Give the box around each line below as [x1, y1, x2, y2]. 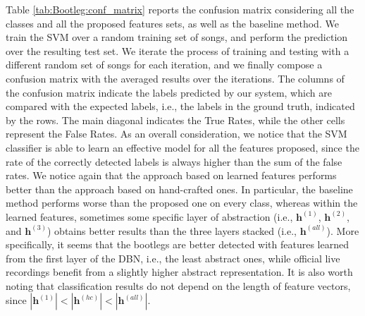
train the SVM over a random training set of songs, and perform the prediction [6, 30, 348, 44]
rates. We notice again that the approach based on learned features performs [6, 168, 337, 183]
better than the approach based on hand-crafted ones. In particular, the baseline [6, 181, 353, 196]
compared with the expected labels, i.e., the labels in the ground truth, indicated [6, 99, 355, 114]
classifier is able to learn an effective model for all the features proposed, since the [6, 140, 359, 154]
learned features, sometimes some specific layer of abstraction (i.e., [6, 209, 293, 224]
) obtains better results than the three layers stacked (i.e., [47, 223, 297, 238]
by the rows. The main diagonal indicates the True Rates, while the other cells [6, 112, 345, 127]
